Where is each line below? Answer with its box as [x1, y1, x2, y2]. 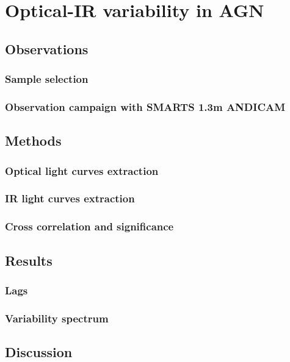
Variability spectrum [5, 310, 109, 325]
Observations [5, 39, 89, 58]
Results [5, 250, 53, 269]
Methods [5, 131, 62, 150]
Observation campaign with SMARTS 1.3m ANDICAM [5, 99, 286, 114]
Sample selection [5, 71, 89, 87]
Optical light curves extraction [5, 163, 159, 178]
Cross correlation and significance [5, 219, 174, 234]
